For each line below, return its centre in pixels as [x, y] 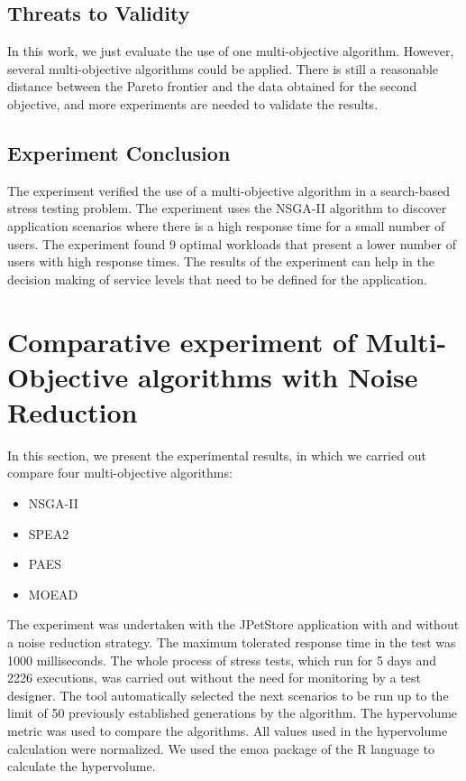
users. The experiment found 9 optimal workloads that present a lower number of [232, 243]
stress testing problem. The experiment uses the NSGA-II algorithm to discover [227, 208]
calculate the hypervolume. [82, 766]
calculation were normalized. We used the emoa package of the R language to [221, 748]
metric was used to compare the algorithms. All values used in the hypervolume [228, 730]
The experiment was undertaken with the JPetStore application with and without [233, 624]
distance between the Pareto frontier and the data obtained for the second [212, 86]
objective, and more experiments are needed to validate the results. [193, 103]
